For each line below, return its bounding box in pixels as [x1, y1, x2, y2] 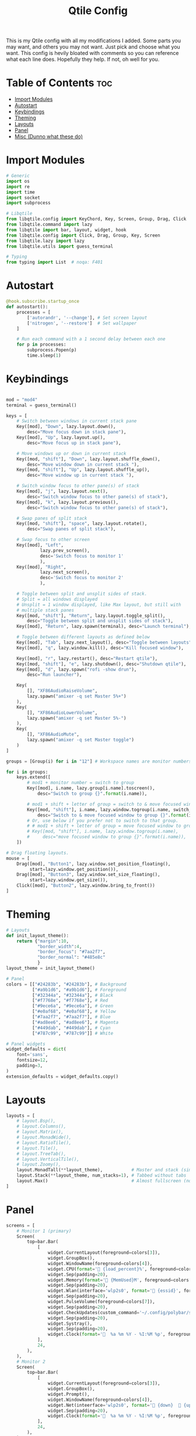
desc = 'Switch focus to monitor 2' [40, 575, 124, 581]
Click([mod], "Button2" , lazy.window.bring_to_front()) [16, 883, 156, 888]
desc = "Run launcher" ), [27, 672, 82, 678]
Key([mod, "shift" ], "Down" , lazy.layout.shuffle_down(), [16, 456, 160, 462]
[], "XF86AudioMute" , [27, 731, 80, 737]
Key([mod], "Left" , [16, 542, 64, 548]
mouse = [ [6, 855, 30, 861]
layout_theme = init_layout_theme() [6, 965, 95, 971]
